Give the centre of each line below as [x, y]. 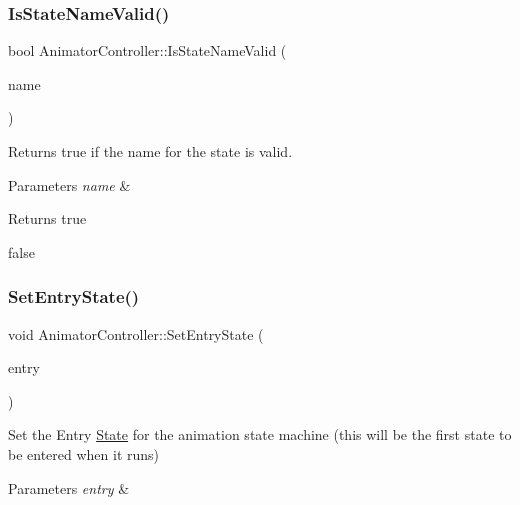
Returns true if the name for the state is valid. [150, 151]
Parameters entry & [69, 487]
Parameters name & [69, 184]
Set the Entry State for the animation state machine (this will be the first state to [260, 434]
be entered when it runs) [84, 453]
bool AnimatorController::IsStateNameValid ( [147, 50]
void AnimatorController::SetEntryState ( [136, 333]
